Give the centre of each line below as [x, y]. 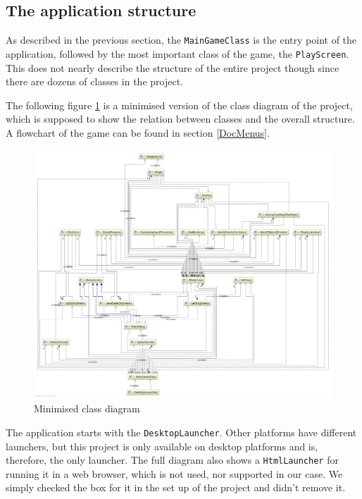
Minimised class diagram [87, 408]
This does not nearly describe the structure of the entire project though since [173, 67]
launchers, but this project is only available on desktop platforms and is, [162, 446]
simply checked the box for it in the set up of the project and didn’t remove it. [176, 487]
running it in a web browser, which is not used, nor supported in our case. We [174, 473]
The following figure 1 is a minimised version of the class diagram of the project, [179, 105]
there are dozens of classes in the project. [94, 81]
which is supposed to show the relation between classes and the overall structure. [180, 119]
